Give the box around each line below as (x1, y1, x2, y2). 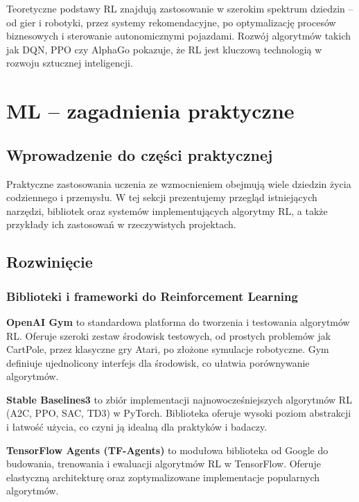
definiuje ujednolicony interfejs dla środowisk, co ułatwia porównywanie (6, 355, 310, 370)
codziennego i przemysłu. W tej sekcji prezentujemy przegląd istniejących (6, 190, 317, 205)
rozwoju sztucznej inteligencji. (6, 55, 133, 70)
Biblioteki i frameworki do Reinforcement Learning (6, 287, 298, 304)
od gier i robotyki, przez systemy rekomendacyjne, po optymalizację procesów (6, 15, 336, 29)
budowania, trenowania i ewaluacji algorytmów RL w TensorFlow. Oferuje (6, 456, 321, 471)
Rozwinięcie (6, 251, 93, 272)
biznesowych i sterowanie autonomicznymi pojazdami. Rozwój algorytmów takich (6, 28, 351, 43)
